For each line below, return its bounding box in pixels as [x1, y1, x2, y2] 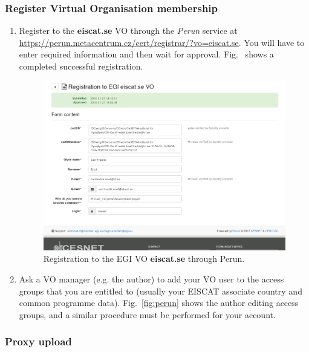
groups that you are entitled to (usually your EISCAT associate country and [19, 284, 302, 297]
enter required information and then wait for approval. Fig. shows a [19, 48, 274, 60]
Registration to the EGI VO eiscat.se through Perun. [43, 252, 245, 265]
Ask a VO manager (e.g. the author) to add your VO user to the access [19, 273, 284, 285]
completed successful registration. [19, 60, 143, 72]
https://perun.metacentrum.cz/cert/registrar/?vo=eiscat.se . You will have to [19, 36, 305, 48]
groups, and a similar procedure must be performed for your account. [19, 308, 276, 321]
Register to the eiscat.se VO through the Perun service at [19, 24, 238, 37]
